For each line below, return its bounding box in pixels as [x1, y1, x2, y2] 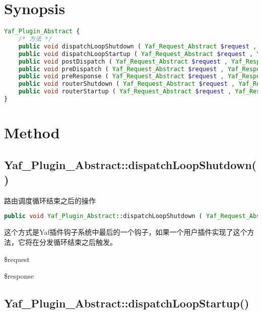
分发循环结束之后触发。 [39, 236, 117, 247]
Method [4, 122, 60, 143]
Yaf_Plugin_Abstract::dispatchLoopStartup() [4, 295, 249, 311]
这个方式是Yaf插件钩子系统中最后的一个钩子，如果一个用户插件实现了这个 [4, 227, 247, 237]
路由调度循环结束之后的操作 [4, 195, 96, 205]
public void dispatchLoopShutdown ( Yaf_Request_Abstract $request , [18, 42, 257, 50]
